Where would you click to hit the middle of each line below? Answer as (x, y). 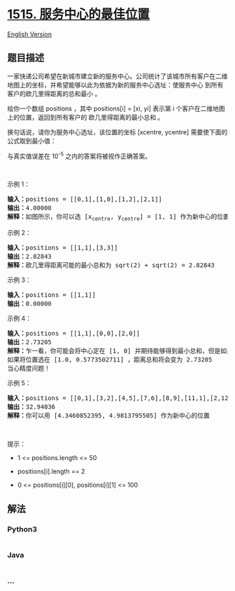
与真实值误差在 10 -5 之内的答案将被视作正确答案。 (79, 155)
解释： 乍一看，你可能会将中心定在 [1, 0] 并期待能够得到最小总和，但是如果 (120, 351)
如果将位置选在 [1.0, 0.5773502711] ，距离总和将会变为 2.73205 (110, 360)
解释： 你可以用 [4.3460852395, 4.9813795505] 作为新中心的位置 (108, 416)
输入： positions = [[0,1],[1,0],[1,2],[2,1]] (85, 199)
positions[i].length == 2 (51, 471)
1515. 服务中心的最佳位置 (79, 14)
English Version (30, 34)
